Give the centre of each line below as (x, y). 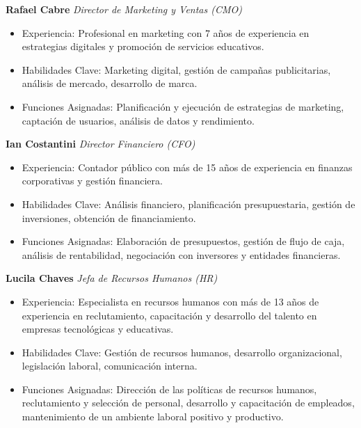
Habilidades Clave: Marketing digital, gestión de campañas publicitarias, (176, 69)
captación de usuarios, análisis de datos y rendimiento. (138, 120)
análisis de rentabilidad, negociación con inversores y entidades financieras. (181, 254)
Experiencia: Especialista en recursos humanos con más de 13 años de (170, 301)
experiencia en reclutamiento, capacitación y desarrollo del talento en (169, 315)
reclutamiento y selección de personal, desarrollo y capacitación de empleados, (188, 403)
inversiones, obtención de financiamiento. (109, 217)
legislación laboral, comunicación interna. (110, 366)
